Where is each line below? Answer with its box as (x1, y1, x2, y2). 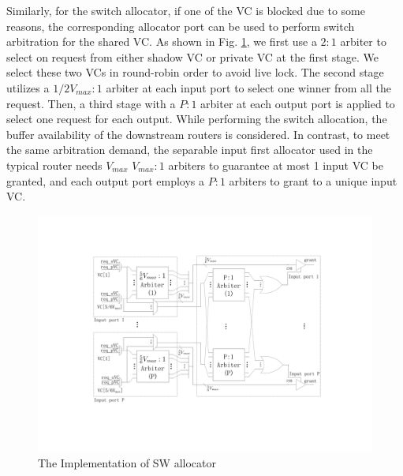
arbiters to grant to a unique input (229, 172, 397, 189)
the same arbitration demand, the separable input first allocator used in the (6, 141, 373, 158)
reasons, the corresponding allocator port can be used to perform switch (6, 17, 355, 34)
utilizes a (6, 79, 50, 96)
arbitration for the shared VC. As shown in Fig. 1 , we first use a (6, 33, 317, 50)
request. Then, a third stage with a (6, 95, 176, 111)
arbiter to (340, 33, 386, 50)
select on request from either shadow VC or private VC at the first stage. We (6, 48, 379, 65)
